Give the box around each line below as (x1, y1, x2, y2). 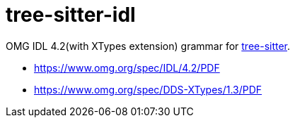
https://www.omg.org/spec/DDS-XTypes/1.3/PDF (34, 83, 262, 96)
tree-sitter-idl (6, 3, 136, 27)
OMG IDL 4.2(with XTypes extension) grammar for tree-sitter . (6, 39, 291, 52)
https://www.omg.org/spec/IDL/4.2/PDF (34, 61, 220, 74)
